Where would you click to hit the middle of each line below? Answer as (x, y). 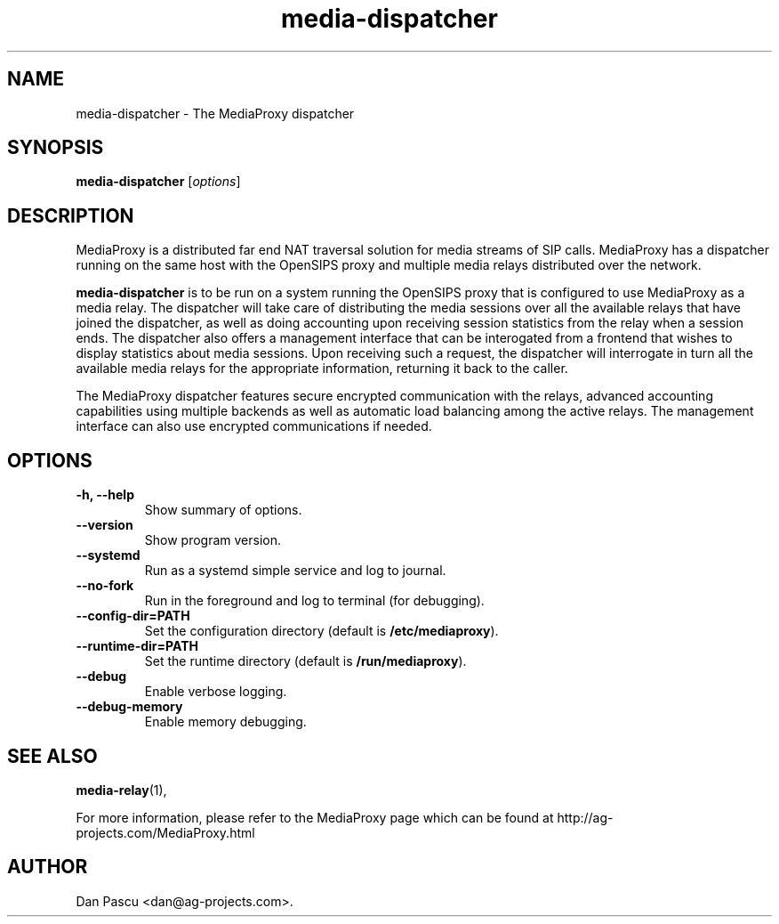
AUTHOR (48, 867)
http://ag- (585, 817)
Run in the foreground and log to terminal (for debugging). (314, 601)
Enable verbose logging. (216, 692)
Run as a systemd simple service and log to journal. (295, 571)
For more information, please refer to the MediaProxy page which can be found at (315, 817)
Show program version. (213, 540)
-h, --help (105, 495)
